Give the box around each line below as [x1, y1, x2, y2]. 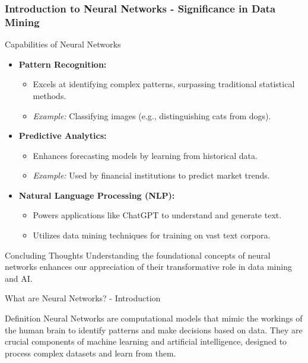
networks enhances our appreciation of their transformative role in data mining [5, 260, 292, 273]
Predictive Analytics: [18, 129, 107, 142]
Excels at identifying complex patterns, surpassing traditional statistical [33, 78, 295, 90]
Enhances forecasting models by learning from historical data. [33, 149, 258, 161]
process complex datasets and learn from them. [5, 346, 176, 359]
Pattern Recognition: [18, 58, 107, 70]
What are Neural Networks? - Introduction [5, 292, 161, 304]
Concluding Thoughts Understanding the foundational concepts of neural [5, 249, 271, 261]
